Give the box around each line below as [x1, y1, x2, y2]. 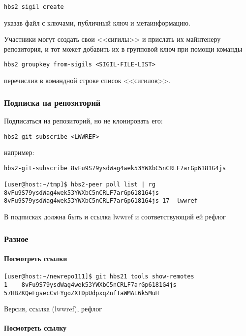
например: [4, 147, 34, 157]
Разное [4, 232, 29, 244]
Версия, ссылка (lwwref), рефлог [4, 304, 102, 314]
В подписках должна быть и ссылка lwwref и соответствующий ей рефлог [4, 212, 226, 222]
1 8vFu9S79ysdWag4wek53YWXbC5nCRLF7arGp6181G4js [4, 281, 177, 288]
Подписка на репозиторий [4, 96, 101, 108]
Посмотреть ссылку [4, 323, 67, 333]
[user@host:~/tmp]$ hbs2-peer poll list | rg [4, 181, 155, 188]
